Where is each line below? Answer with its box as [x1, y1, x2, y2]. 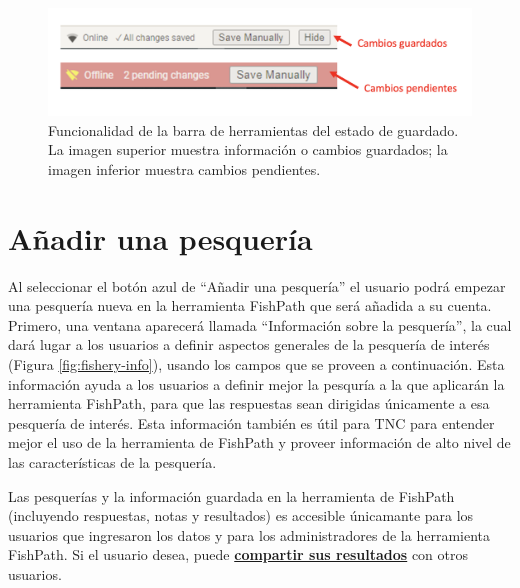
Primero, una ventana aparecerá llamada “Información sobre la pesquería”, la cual [8, 314, 512, 335]
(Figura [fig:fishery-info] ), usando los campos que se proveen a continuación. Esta [8, 353, 505, 374]
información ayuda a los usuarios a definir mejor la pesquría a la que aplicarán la [8, 373, 505, 394]
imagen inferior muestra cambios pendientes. [48, 158, 321, 179]
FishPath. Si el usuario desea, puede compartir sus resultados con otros [8, 544, 468, 565]
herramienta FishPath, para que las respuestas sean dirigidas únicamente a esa [8, 393, 490, 414]
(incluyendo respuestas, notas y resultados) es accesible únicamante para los [8, 505, 474, 526]
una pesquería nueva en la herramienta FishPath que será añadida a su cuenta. [8, 295, 492, 316]
